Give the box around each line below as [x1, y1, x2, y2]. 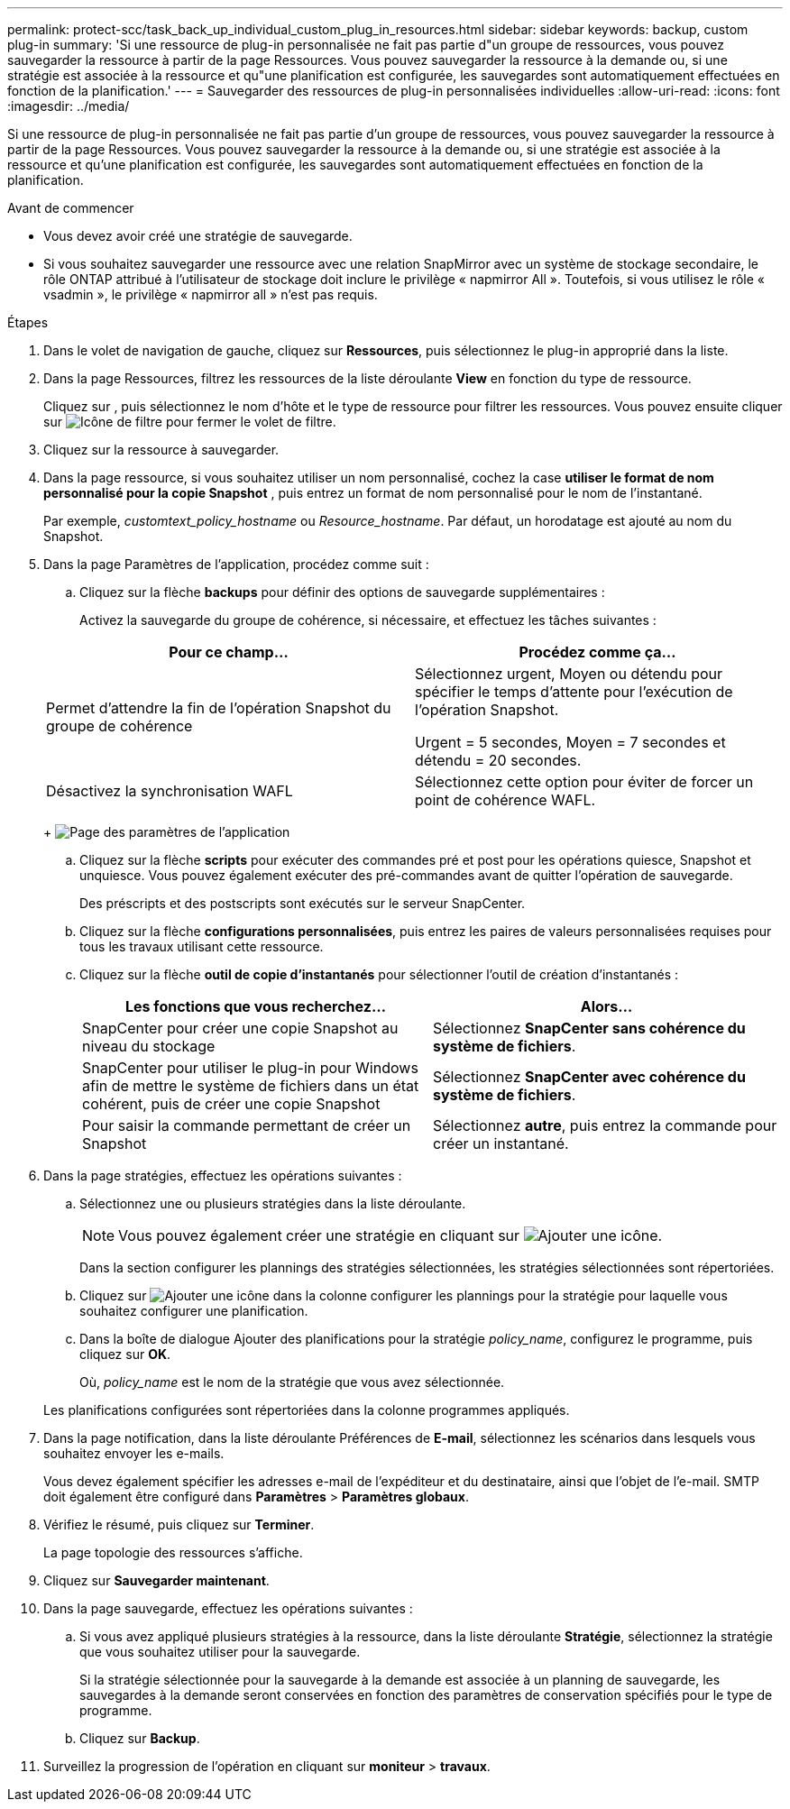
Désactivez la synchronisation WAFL [46, 782, 293, 800]
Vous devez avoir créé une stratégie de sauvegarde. [43, 228, 353, 243]
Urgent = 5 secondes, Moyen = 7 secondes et [415, 733, 726, 751]
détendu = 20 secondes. [415, 751, 582, 769]
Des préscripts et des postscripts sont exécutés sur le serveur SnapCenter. [79, 895, 526, 911]
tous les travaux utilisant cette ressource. [79, 939, 324, 954]
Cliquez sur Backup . [79, 1731, 200, 1746]
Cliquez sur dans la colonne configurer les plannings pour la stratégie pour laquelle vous [79, 1288, 728, 1303]
